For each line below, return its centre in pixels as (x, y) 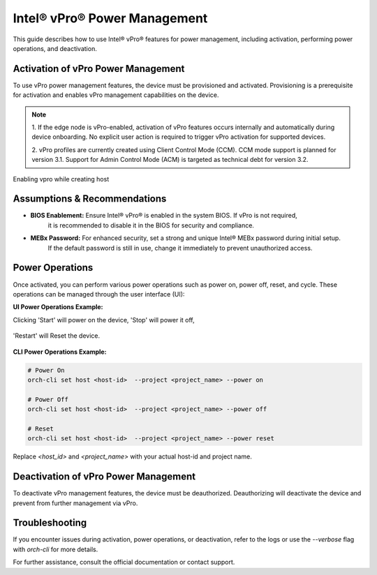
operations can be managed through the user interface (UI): (99, 294)
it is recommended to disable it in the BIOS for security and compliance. (151, 225)
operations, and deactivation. (55, 48)
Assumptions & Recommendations (90, 199)
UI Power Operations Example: (58, 307)
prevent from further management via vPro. (75, 503)
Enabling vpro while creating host (61, 179)
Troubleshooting (50, 523)
